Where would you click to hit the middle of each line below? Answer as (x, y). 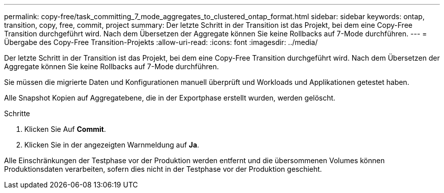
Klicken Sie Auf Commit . (65, 129)
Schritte (17, 113)
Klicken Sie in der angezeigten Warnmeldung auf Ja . (112, 145)
